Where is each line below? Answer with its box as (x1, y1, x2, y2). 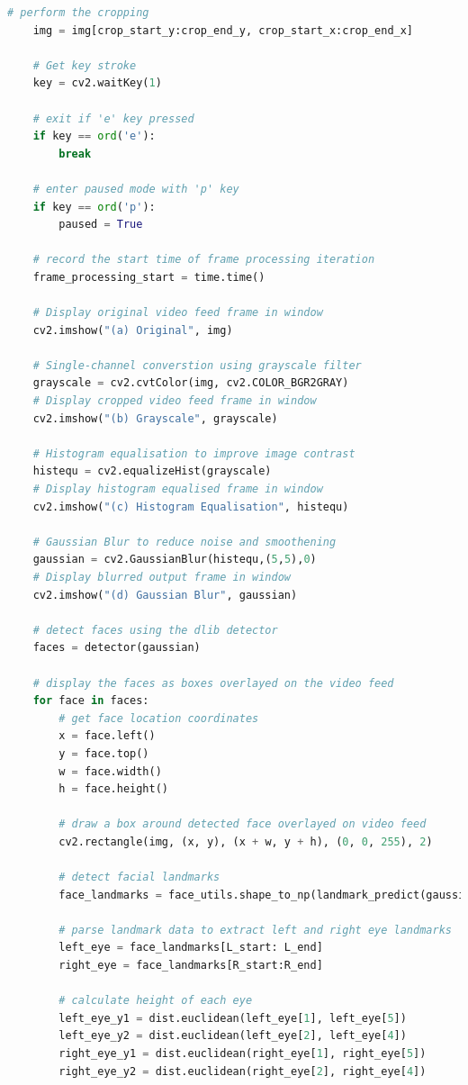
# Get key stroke (32, 59, 137, 72)
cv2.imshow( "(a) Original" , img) (32, 323, 233, 337)
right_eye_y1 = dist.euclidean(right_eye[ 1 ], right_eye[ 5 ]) (58, 1047, 427, 1061)
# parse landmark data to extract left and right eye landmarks (58, 923, 452, 936)
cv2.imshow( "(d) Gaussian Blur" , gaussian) (32, 588, 298, 601)
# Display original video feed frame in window (32, 306, 323, 320)
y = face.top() (58, 746, 149, 760)
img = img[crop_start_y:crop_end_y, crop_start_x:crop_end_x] (32, 23, 414, 37)
